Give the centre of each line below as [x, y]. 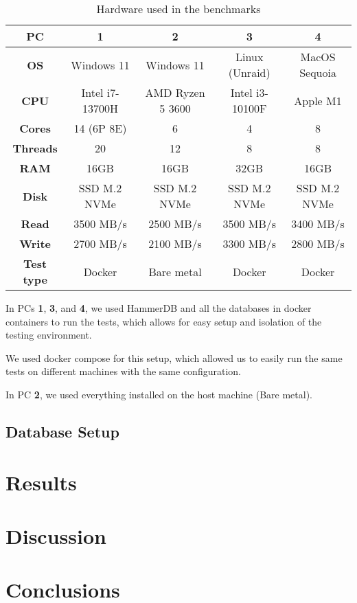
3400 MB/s [318, 224]
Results [41, 482]
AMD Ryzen [175, 92]
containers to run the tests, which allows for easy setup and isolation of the [164, 321]
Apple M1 [318, 100]
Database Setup [62, 431]
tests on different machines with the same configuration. [123, 371]
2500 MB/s [175, 224]
